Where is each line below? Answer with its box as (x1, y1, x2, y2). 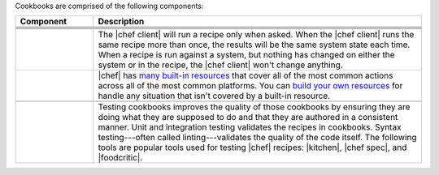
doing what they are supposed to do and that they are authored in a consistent (98, 112, 398, 123)
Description (98, 16, 145, 28)
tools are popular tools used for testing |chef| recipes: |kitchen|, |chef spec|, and (98, 142, 407, 153)
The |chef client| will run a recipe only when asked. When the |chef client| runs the (98, 29, 415, 41)
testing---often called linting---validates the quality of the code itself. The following (98, 132, 417, 143)
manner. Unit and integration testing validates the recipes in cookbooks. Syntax (98, 122, 402, 133)
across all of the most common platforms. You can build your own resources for (98, 80, 403, 92)
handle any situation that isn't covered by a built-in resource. (98, 90, 331, 101)
